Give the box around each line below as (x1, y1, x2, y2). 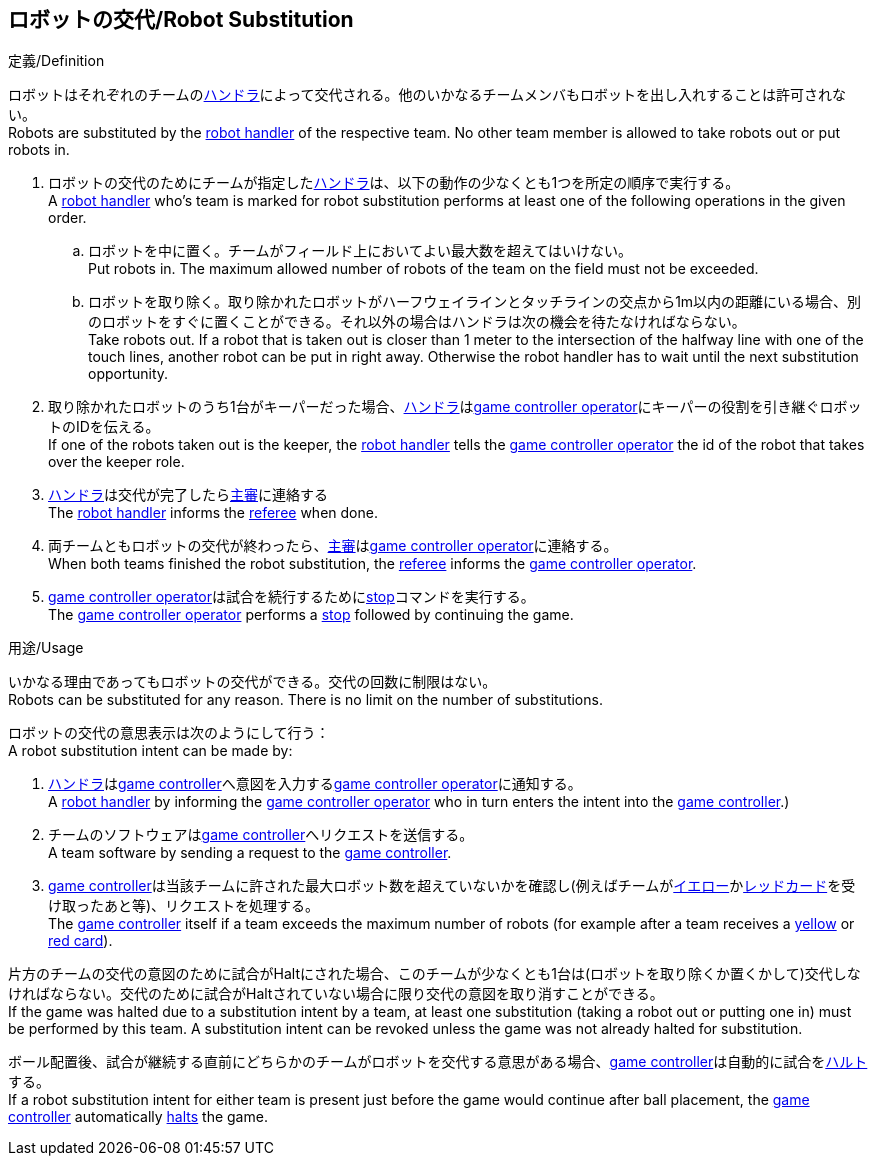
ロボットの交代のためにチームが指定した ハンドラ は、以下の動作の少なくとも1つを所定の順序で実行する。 (48, 174, 740, 192)
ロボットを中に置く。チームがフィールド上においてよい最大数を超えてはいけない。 (88, 242, 632, 260)
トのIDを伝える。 (48, 418, 160, 436)
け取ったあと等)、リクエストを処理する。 (48, 897, 320, 915)
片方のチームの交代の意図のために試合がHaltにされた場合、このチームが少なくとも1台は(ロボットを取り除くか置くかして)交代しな (8, 965, 861, 983)
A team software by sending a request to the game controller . (48, 844, 452, 862)
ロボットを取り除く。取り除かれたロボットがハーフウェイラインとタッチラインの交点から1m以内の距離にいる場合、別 (88, 293, 862, 311)
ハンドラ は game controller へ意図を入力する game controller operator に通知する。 (48, 775, 582, 793)
